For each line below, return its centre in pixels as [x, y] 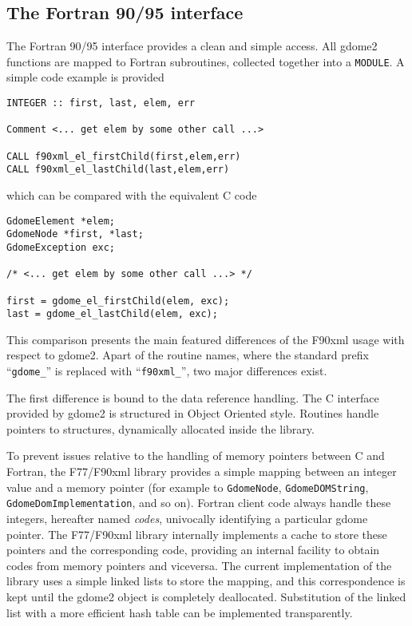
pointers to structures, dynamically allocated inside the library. [160, 428]
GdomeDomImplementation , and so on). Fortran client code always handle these [199, 503]
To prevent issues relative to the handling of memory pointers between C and [196, 456]
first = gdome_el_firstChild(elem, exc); [118, 301]
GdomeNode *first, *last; [75, 234]
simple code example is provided [85, 77]
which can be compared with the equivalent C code [132, 194]
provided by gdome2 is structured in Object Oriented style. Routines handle [193, 413]
